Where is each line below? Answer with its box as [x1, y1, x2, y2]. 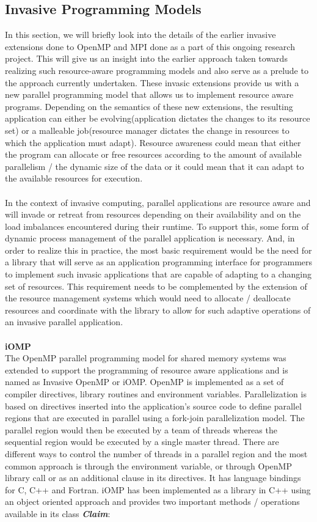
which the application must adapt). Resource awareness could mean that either [5, 136, 301, 149]
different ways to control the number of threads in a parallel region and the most [5, 447, 308, 460]
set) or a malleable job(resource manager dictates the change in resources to [5, 123, 290, 136]
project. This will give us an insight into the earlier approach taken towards [5, 52, 288, 65]
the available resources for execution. [5, 172, 143, 185]
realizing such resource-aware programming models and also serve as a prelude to [5, 64, 308, 76]
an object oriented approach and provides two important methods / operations [5, 495, 300, 508]
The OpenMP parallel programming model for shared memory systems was [5, 351, 286, 364]
